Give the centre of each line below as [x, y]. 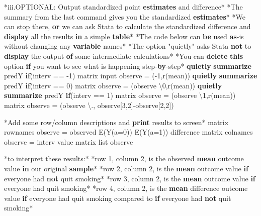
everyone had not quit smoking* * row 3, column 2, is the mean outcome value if [130, 178]
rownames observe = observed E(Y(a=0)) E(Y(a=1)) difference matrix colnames [128, 132]
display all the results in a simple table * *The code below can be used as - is [124, 36]
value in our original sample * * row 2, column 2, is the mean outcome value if [126, 168]
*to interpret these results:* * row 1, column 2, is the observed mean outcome [124, 158]
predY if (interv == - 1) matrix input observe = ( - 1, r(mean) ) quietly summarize [131, 76]
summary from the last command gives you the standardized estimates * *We [125, 16]
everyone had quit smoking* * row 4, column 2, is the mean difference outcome [126, 188]
